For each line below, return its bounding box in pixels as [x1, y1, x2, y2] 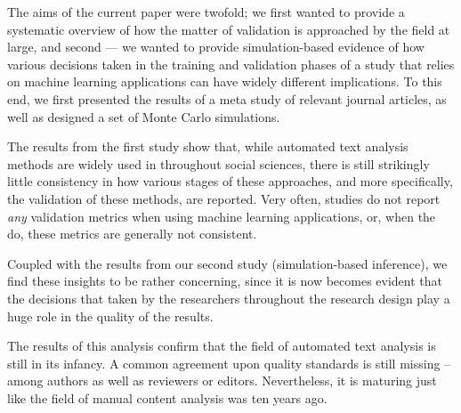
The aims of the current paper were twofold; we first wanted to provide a [7, 3, 405, 20]
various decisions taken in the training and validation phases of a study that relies [7, 54, 455, 73]
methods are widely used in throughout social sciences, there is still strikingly [7, 154, 430, 173]
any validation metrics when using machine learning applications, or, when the [7, 206, 436, 225]
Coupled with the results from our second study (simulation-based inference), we [7, 254, 448, 272]
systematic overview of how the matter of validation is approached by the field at [7, 20, 450, 38]
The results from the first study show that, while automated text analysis [7, 137, 408, 156]
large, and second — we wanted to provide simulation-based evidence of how [7, 37, 425, 56]
